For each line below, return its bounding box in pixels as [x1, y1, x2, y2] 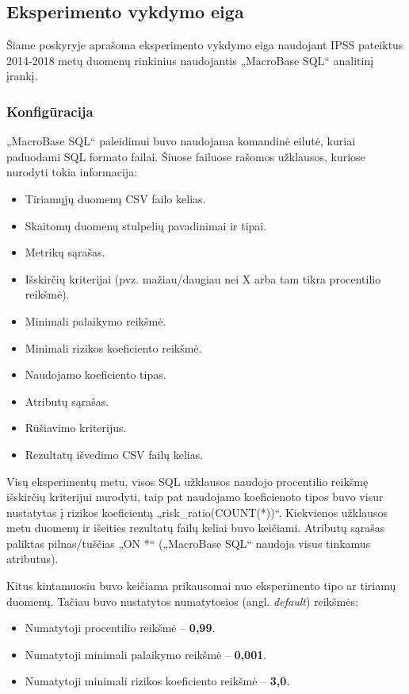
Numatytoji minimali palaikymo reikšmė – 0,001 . [25, 646, 267, 662]
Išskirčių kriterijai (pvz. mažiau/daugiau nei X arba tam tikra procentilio [25, 270, 381, 287]
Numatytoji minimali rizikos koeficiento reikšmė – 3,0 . [25, 673, 290, 689]
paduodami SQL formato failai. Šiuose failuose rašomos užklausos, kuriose [6, 148, 365, 164]
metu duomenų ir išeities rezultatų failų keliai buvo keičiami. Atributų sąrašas [6, 519, 385, 536]
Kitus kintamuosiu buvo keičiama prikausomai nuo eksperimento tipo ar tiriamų [6, 577, 396, 594]
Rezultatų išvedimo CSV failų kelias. [25, 445, 204, 462]
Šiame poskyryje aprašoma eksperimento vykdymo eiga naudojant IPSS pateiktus [6, 37, 403, 53]
